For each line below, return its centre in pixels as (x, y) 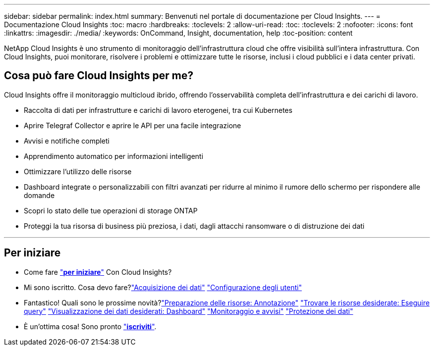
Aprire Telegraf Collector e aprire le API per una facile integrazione (133, 125)
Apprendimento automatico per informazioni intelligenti (114, 156)
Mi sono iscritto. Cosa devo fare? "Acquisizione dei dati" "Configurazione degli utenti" (163, 287)
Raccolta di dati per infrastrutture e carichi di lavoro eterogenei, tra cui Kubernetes (158, 110)
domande (39, 195)
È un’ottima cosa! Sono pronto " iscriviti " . (90, 326)
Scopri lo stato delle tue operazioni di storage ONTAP (111, 210)
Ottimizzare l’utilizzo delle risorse (78, 171)
